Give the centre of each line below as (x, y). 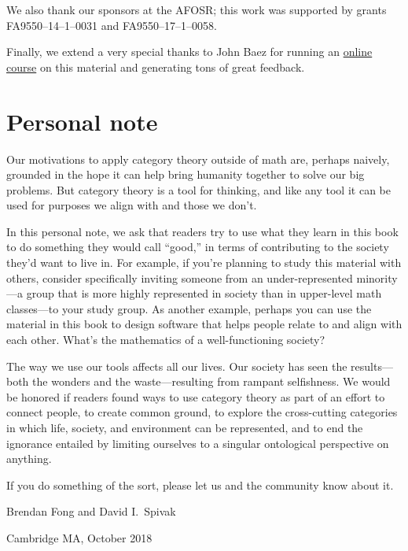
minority (377, 277)
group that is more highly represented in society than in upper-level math (204, 293)
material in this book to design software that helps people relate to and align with (204, 324)
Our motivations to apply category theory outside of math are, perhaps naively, (198, 159)
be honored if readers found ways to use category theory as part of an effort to (196, 396)
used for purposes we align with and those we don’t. (132, 205)
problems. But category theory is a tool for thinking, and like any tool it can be (198, 189)
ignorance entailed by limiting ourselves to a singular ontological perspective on (198, 443)
